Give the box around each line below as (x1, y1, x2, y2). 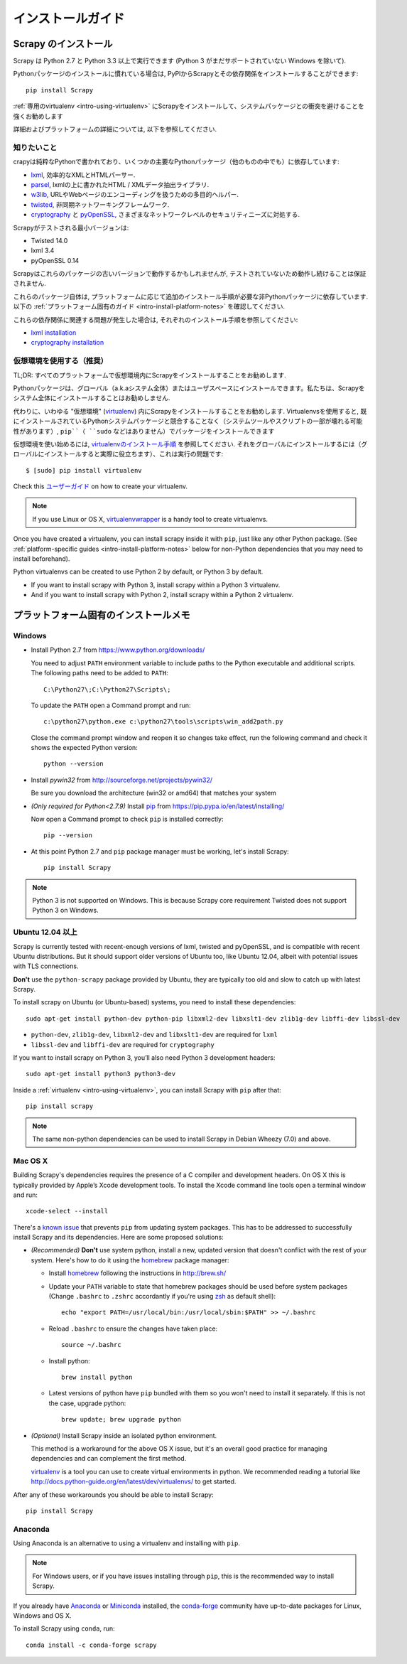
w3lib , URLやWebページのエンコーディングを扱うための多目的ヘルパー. (31, 190, 239, 199)
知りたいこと (13, 142, 58, 152)
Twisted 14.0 (31, 236, 68, 245)
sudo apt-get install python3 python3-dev (26, 1070, 176, 1078)
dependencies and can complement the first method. (31, 1454, 187, 1463)
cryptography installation (31, 338, 104, 347)
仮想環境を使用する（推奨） (13, 356, 108, 366)
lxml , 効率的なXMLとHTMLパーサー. (31, 171, 136, 179)
